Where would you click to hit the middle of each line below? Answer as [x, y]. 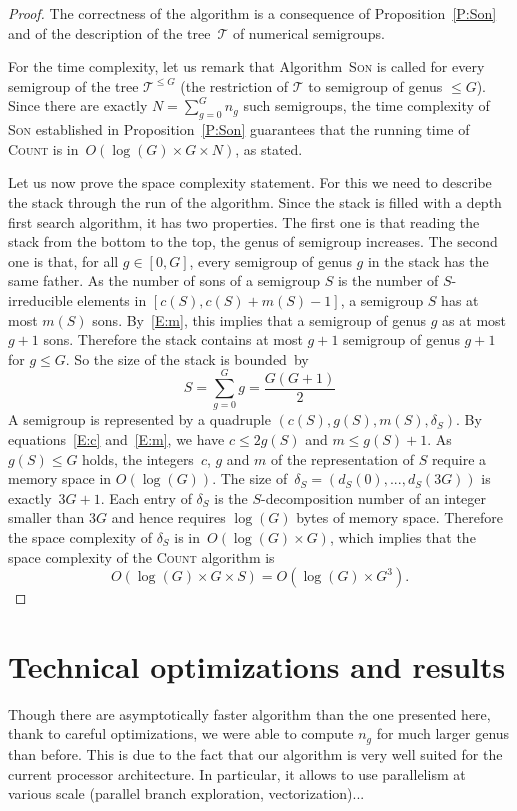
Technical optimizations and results [257, 665]
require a [459, 458]
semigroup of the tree [73, 85]
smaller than [46, 517]
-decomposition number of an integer [373, 497]
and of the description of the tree [109, 32]
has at [460, 299]
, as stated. [269, 148]
